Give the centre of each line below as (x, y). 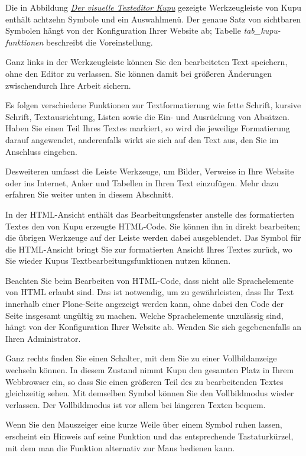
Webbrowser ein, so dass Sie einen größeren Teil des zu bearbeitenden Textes (144, 381)
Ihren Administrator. (43, 338)
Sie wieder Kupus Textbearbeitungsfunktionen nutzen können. (118, 261)
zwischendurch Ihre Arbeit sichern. (68, 85)
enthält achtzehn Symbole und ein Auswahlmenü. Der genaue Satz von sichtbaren (153, 19)
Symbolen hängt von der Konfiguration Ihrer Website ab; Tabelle (123, 30)
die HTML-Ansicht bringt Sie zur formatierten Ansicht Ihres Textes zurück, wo (149, 249)
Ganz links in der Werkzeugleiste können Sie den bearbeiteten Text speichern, (147, 62)
